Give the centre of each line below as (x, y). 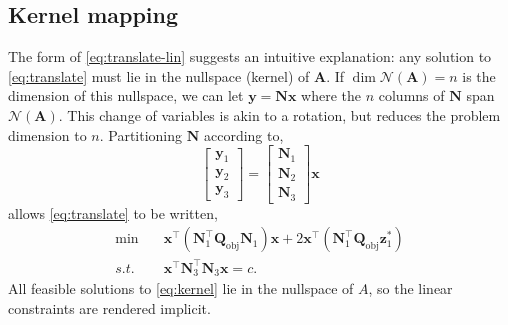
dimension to (47, 134)
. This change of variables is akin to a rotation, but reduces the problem (279, 114)
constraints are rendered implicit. (109, 307)
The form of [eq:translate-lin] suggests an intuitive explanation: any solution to (250, 56)
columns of (411, 95)
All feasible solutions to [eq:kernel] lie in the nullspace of (181, 288)
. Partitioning (141, 134)
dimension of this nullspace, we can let (126, 95)
